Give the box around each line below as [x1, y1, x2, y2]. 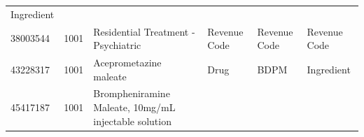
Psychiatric [93, 38, 141, 52]
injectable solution [93, 113, 171, 128]
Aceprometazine [93, 55, 162, 70]
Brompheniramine [93, 86, 170, 101]
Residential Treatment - [93, 24, 195, 38]
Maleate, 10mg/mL [93, 100, 176, 115]
